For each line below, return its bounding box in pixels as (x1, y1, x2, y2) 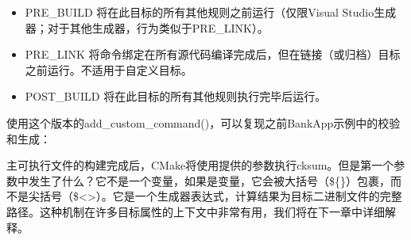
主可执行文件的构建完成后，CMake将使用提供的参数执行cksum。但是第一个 (6, 157, 394, 173)
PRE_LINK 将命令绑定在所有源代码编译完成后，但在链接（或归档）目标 (25, 46, 401, 63)
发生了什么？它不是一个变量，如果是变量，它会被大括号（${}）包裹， (28, 172, 390, 189)
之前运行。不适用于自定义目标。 (25, 61, 192, 78)
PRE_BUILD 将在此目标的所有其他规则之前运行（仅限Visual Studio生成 (25, 4, 397, 20)
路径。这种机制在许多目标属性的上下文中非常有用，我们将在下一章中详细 (6, 203, 385, 219)
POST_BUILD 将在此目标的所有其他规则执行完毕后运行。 (25, 88, 327, 105)
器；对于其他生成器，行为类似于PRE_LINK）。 (25, 19, 269, 36)
